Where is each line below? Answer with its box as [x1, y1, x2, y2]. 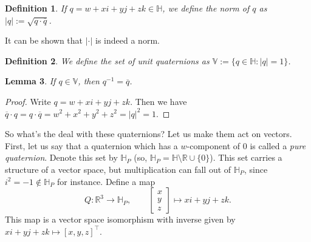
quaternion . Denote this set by [5, 151, 118, 164]
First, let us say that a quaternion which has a [5, 139, 178, 152]
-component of [186, 139, 241, 152]
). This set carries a [210, 151, 282, 164]
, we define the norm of [162, 2, 250, 14]
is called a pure [250, 139, 306, 152]
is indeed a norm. [95, 34, 160, 47]
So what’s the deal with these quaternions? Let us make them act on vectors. [5, 127, 292, 140]
